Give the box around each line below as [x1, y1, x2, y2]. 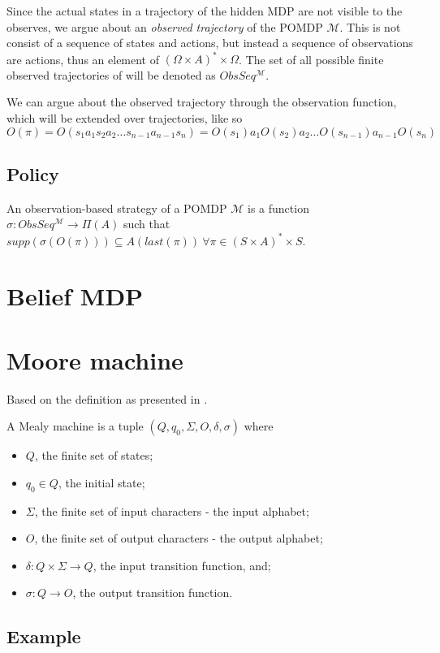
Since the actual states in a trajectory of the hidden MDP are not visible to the [6, 2, 403, 19]
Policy [6, 162, 59, 187]
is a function [247, 199, 309, 216]
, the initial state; [58, 474, 145, 491]
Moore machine [6, 343, 183, 376]
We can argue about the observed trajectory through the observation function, [6, 93, 397, 110]
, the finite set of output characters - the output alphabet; [34, 530, 323, 547]
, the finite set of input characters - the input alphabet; [34, 502, 309, 519]
